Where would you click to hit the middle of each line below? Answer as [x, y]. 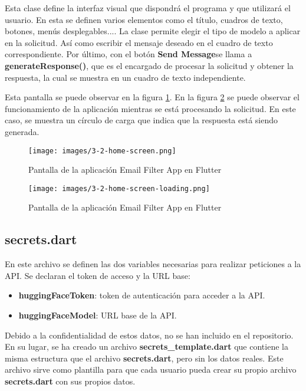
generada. [22, 131]
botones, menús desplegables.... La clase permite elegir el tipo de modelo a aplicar [153, 31]
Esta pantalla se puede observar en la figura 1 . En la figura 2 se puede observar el [152, 97]
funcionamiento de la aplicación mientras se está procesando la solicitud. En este [150, 108]
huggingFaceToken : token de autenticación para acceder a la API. [142, 295]
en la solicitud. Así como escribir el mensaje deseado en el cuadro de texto [139, 42]
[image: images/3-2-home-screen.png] [102, 151]
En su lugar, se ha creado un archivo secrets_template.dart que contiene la [147, 346]
